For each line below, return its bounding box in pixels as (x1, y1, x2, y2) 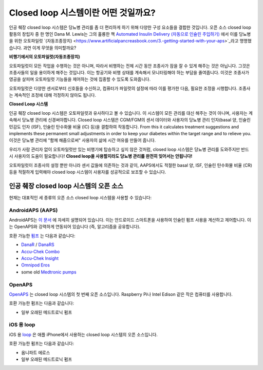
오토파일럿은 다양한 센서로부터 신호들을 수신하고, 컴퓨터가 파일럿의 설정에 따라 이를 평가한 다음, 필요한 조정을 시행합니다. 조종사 (9, 85, 251, 91)
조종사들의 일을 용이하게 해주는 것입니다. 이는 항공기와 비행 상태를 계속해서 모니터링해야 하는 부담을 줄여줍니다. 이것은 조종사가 (9, 69, 249, 75)
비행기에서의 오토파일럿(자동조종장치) (9, 54, 80, 60)
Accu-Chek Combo (21, 248, 60, 254)
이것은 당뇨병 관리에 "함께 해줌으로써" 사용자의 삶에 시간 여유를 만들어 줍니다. (9, 137, 156, 144)
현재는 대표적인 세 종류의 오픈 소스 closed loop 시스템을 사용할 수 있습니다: (9, 194, 152, 200)
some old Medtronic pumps (21, 269, 76, 275)
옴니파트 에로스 (21, 349, 51, 355)
